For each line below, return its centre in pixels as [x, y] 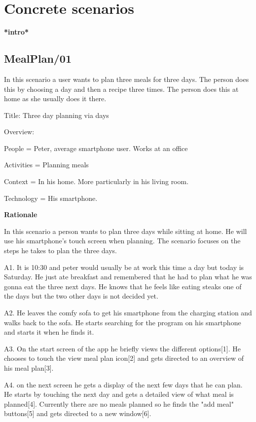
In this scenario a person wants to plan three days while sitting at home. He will [126, 231]
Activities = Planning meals [46, 165]
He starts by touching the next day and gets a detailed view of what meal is [119, 394]
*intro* [17, 32]
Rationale [21, 214]
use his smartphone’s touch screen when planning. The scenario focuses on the [122, 241]
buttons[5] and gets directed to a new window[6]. [78, 413]
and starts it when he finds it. [49, 332]
